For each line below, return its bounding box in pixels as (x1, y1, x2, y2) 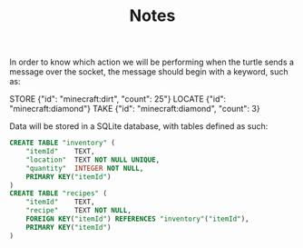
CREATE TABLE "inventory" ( (9, 138, 116, 148)
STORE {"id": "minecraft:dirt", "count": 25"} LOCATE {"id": (9, 94, 227, 104)
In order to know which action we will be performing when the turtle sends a (9, 56, 295, 68)
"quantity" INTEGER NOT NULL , (25, 164, 144, 173)
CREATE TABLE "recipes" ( (9, 189, 107, 198)
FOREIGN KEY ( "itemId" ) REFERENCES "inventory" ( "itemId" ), (25, 214, 249, 223)
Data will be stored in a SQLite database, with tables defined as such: (9, 121, 269, 132)
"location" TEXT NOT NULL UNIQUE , (25, 155, 161, 164)
